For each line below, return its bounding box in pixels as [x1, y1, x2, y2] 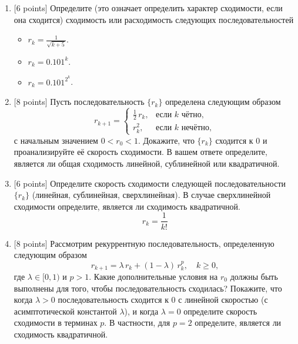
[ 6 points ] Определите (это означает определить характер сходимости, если [14, 2, 283, 14]
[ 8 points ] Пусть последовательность [14, 95, 145, 108]
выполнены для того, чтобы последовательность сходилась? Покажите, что [14, 282, 282, 294]
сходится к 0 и [215, 134, 267, 146]
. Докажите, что [138, 134, 195, 146]
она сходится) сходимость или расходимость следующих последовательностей [14, 13, 294, 25]
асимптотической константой [14, 305, 117, 317]
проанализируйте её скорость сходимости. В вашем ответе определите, [14, 145, 267, 158]
